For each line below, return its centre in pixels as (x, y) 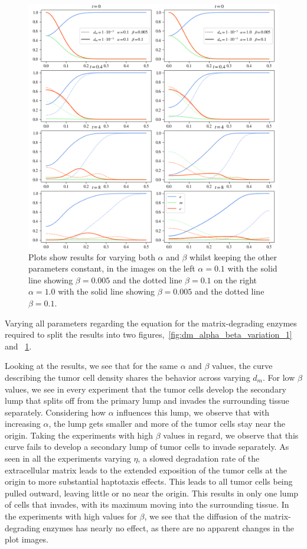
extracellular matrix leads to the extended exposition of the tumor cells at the (146, 470)
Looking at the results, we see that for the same (91, 366)
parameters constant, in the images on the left (112, 268)
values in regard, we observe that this (231, 435)
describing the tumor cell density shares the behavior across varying (128, 377)
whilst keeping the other (233, 256)
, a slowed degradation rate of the (199, 458)
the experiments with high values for (71, 516)
